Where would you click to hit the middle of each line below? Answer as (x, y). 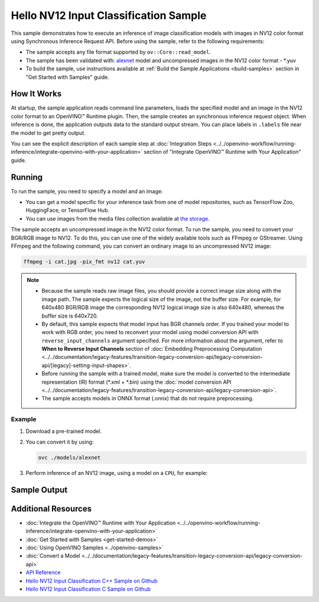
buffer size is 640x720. (70, 316)
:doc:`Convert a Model (53, 556)
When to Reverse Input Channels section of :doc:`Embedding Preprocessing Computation (152, 349)
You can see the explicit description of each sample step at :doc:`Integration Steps (111, 143)
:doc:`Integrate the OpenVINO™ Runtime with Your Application (101, 523)
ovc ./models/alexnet (69, 457)
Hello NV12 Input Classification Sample (109, 15)
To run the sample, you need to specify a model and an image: (87, 191)
